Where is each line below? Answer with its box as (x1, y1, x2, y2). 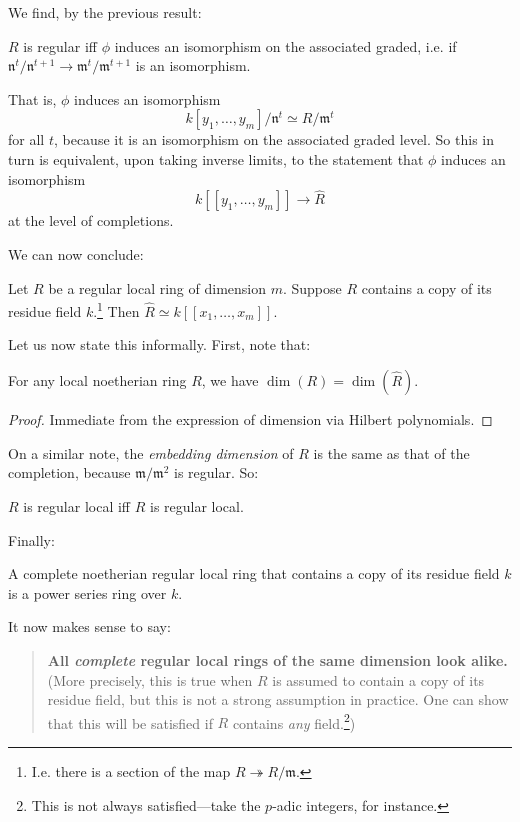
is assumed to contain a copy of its (272, 669, 485, 690)
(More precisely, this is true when (47, 669, 253, 690)
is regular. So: (174, 462, 259, 483)
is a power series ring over (8, 582, 167, 603)
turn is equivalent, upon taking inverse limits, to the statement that (8, 148, 424, 169)
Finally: (8, 529, 55, 550)
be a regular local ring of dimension (48, 277, 266, 298)
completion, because (8, 462, 131, 483)
